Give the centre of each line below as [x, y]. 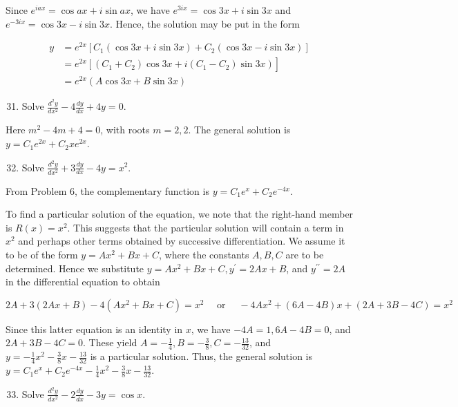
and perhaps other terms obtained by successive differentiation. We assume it [182, 241]
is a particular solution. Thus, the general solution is [201, 356]
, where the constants [204, 255]
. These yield [110, 342]
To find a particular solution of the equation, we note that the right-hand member [180, 214]
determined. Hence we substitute [75, 268]
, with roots [125, 130]
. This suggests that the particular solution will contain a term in [206, 227]
